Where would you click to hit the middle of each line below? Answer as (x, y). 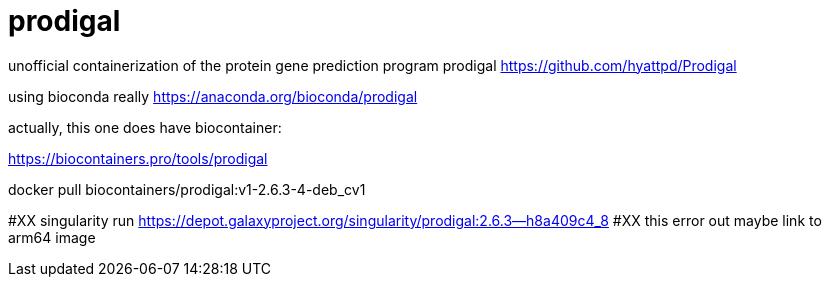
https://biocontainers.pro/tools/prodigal (138, 158)
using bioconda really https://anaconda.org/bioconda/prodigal (213, 96)
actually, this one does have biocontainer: (145, 127)
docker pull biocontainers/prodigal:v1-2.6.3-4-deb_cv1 (187, 189)
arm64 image (52, 237)
